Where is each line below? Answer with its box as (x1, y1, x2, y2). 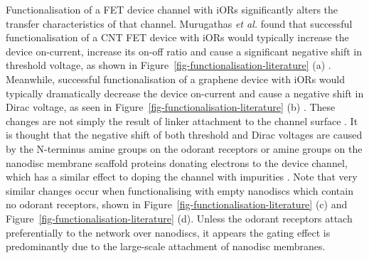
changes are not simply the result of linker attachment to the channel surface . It (6, 113, 358, 128)
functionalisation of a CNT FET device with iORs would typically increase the (6, 30, 349, 45)
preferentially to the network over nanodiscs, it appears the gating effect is (6, 225, 331, 240)
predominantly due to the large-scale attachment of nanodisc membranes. (6, 239, 326, 254)
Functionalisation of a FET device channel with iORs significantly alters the (6, 2, 338, 16)
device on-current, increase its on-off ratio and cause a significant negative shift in (6, 43, 363, 58)
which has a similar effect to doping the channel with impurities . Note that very (6, 169, 358, 184)
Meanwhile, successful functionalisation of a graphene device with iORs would (6, 71, 346, 86)
